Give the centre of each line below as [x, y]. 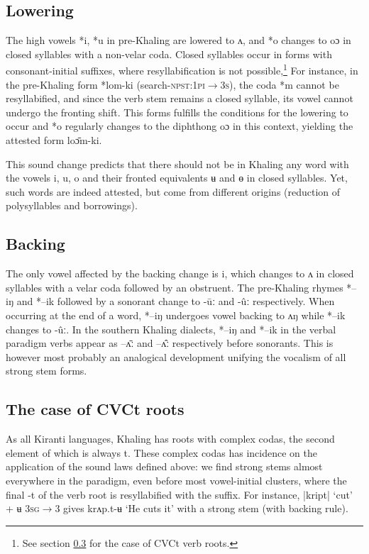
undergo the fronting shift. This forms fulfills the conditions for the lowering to [177, 112]
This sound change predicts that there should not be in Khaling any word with [177, 164]
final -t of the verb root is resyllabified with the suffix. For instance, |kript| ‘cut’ [179, 494]
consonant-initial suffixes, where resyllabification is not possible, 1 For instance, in [182, 70]
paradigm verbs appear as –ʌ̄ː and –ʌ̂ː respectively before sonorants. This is [170, 343]
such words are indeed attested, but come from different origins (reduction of [173, 191]
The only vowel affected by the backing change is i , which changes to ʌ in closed [180, 273]
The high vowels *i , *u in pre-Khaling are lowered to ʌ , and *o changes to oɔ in [178, 40]
